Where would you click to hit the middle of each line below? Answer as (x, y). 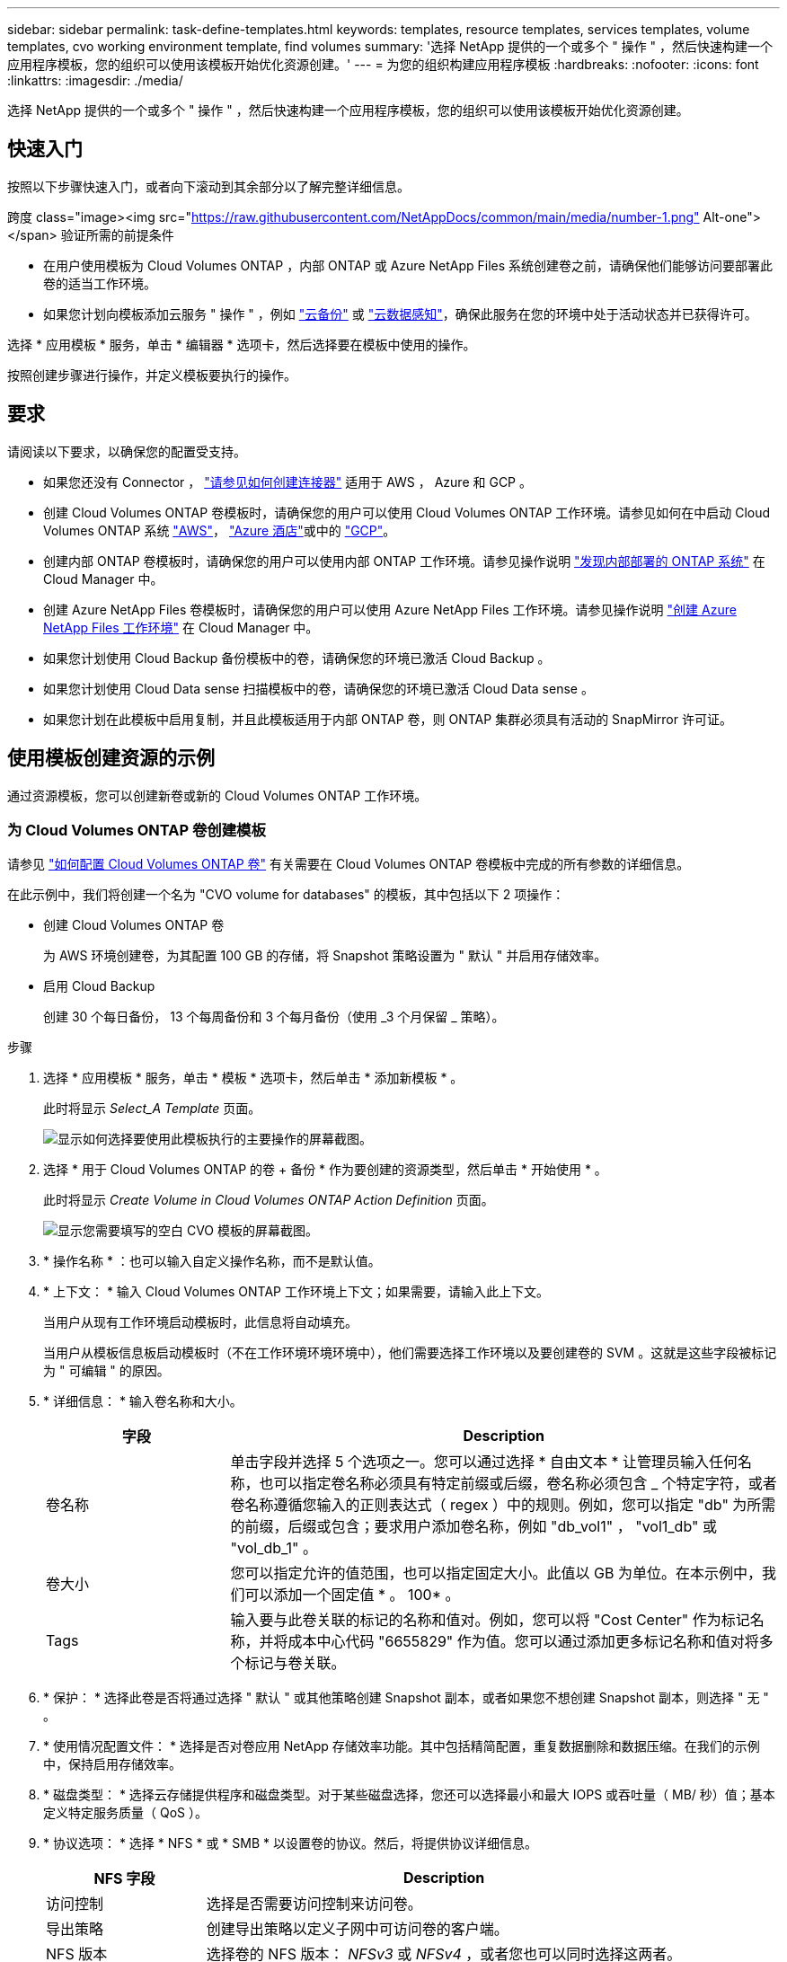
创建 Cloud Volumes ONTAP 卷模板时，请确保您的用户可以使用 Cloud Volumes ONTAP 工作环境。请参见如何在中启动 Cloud (407, 512)
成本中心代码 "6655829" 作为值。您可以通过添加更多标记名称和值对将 (523, 1642)
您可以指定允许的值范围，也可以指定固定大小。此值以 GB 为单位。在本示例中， (496, 1573)
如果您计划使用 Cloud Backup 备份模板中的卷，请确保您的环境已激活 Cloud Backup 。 (297, 658)
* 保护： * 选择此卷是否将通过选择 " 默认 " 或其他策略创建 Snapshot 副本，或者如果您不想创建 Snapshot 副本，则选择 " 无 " (406, 1698)
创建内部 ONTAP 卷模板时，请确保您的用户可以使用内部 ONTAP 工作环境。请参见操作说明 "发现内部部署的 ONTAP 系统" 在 (404, 561)
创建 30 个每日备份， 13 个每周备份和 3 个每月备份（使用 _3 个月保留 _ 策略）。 (274, 1017)
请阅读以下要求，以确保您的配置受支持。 (127, 451)
